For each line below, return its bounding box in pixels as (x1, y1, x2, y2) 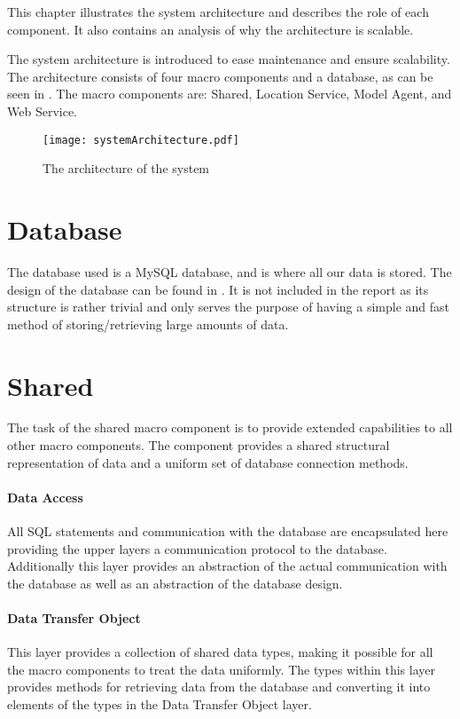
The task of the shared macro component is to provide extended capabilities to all (7, 418, 453, 437)
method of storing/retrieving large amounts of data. (7, 314, 289, 333)
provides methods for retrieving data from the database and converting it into (7, 677, 431, 696)
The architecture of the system (43, 159, 210, 178)
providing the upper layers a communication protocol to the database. (7, 539, 387, 557)
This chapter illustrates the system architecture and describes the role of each (7, 3, 429, 20)
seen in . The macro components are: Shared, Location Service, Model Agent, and (7, 84, 452, 103)
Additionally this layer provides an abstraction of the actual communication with (7, 557, 448, 575)
